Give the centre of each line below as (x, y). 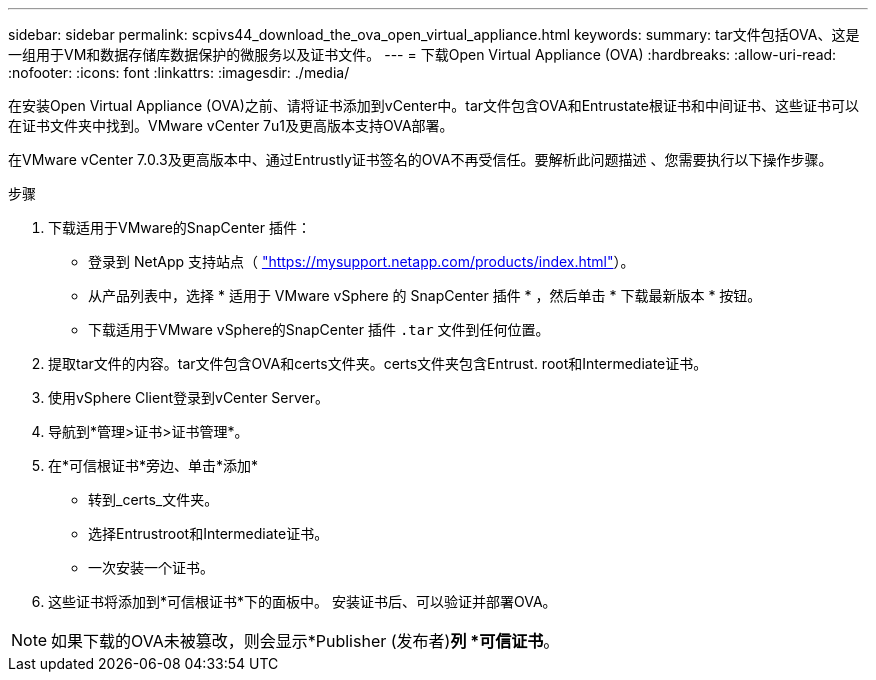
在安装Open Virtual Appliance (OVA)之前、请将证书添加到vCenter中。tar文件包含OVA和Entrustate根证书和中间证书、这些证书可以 (433, 105)
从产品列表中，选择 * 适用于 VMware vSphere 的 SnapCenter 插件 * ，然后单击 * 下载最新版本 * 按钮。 (425, 295)
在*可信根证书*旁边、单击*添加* (153, 465)
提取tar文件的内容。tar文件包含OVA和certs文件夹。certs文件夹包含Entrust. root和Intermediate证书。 (378, 363)
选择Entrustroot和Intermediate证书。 (208, 533)
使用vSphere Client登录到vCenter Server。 (189, 397)
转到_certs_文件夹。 (153, 499)
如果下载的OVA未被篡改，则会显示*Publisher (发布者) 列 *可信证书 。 (305, 641)
